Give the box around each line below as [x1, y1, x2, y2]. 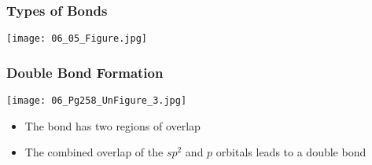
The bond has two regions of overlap [24, 117, 201, 134]
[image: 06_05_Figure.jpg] [6, 33, 147, 45]
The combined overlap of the [24, 144, 164, 160]
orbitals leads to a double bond [215, 144, 366, 160]
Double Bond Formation [6, 62, 164, 82]
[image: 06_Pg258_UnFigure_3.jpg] [6, 95, 187, 107]
